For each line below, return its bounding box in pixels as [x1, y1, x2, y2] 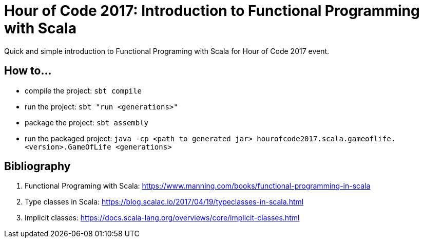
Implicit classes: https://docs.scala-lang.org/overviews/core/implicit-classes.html [25, 213, 300, 222]
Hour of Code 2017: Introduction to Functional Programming [4, 2, 420, 20]
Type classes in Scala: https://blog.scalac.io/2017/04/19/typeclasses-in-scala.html [25, 197, 304, 207]
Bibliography [4, 160, 71, 173]
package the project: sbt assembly [25, 118, 149, 127]
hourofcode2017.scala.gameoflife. [257, 134, 396, 143]
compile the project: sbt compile [25, 86, 142, 95]
